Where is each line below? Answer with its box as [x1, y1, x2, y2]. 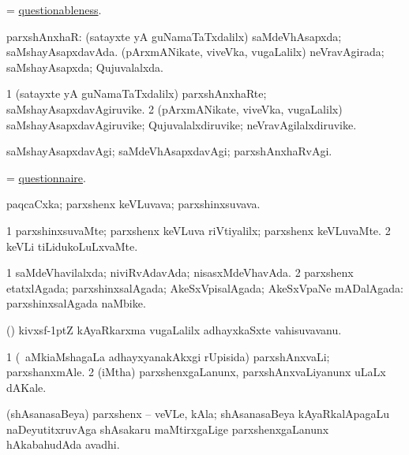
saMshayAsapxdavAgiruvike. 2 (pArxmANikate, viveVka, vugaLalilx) [6, 100, 343, 117]
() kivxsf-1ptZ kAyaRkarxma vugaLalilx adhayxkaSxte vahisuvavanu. [6, 321, 342, 338]
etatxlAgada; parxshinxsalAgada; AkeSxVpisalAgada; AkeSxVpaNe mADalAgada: [6, 279, 403, 296]
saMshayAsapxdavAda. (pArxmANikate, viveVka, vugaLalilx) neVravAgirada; [6, 43, 385, 60]
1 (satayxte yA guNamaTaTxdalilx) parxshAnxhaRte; [6, 85, 267, 102]
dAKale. [6, 379, 47, 395]
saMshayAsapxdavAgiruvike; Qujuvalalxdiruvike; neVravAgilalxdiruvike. [6, 116, 357, 132]
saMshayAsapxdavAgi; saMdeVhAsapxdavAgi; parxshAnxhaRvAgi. [6, 143, 332, 159]
